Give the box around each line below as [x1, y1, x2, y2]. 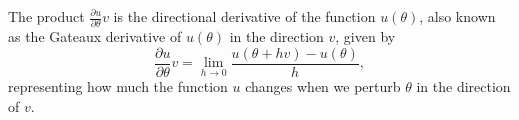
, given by [335, 26, 396, 47]
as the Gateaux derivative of [8, 26, 182, 47]
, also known [419, 6, 496, 26]
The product [8, 6, 85, 26]
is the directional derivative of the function [113, 6, 376, 26]
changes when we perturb [245, 75, 401, 96]
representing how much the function [8, 75, 228, 96]
